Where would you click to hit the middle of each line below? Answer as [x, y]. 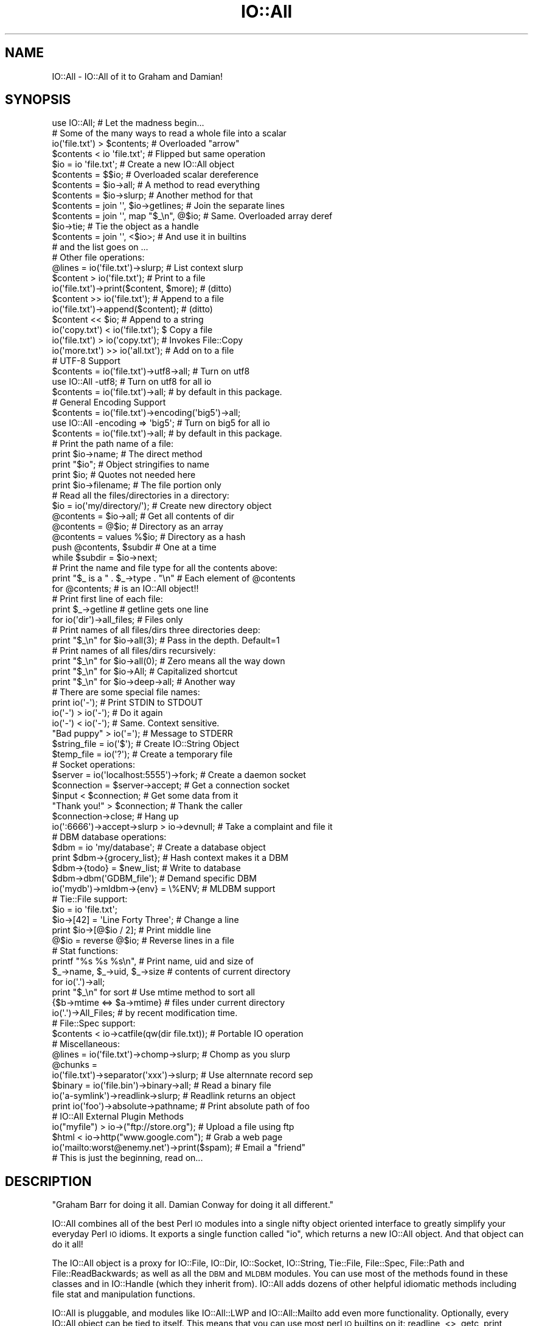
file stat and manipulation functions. [124, 1294]
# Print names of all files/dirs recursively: [134, 651]
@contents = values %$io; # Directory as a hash [149, 537]
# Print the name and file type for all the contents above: [165, 568]
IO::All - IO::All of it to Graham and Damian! [138, 76]
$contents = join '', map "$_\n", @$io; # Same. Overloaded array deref [192, 216]
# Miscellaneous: [86, 1044]
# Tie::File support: [90, 899]
